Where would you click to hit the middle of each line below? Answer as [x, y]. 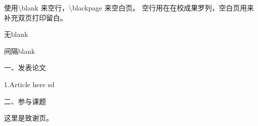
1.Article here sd [29, 84]
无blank [16, 34]
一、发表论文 [25, 67]
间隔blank [19, 51]
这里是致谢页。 [28, 118]
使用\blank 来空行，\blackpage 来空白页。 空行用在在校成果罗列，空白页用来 [129, 7]
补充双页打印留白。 [35, 17]
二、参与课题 [25, 101]
